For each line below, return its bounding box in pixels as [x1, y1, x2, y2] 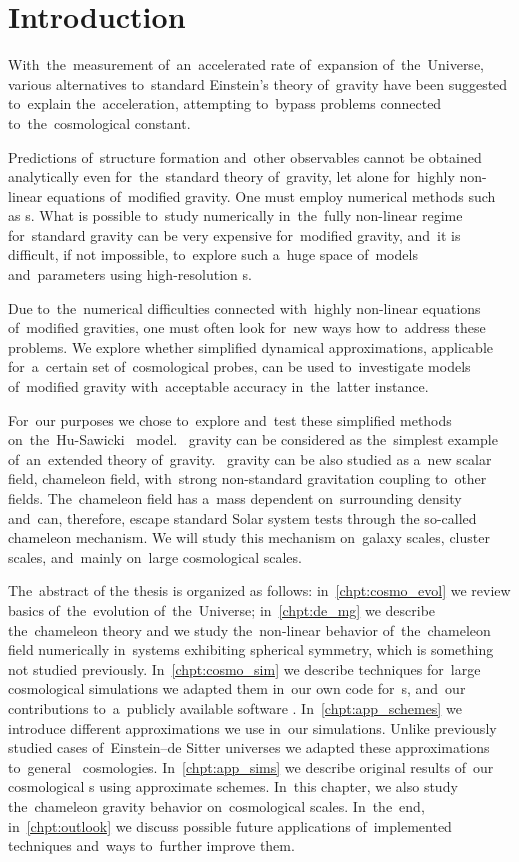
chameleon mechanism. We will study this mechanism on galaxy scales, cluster [8, 527, 490, 548]
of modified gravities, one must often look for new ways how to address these [8, 317, 486, 338]
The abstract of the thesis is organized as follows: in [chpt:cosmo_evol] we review [8, 580, 511, 601]
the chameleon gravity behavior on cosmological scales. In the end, [8, 795, 425, 816]
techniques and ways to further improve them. [8, 835, 295, 856]
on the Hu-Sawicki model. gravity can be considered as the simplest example [8, 429, 498, 450]
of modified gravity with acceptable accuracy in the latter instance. [8, 376, 429, 397]
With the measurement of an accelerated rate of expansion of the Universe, [8, 54, 484, 75]
